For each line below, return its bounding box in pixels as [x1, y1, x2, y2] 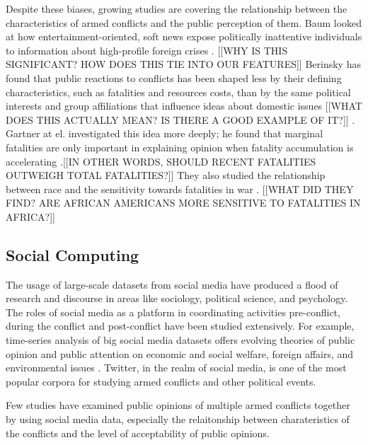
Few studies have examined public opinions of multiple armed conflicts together [6, 398, 350, 412]
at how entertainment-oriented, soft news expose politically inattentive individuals [6, 29, 362, 44]
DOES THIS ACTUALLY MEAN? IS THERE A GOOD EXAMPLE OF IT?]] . [6, 112, 355, 127]
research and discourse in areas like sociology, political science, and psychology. [6, 291, 348, 306]
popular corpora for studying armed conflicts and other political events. [6, 374, 316, 388]
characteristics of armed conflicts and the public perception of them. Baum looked [6, 15, 362, 30]
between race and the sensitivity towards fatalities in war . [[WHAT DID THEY [6, 181, 354, 196]
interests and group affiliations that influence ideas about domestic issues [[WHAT [6, 98, 362, 113]
